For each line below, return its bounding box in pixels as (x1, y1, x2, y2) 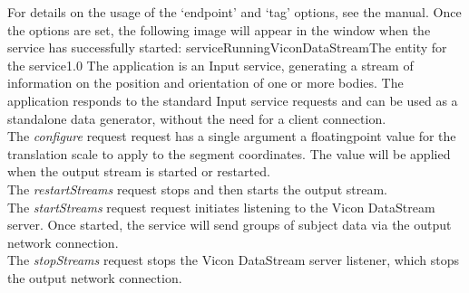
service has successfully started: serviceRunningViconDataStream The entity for (7, 38, 447, 57)
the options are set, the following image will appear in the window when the (7, 20, 431, 39)
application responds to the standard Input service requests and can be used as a (7, 90, 458, 109)
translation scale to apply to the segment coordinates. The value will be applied (7, 144, 451, 163)
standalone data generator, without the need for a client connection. (7, 109, 386, 128)
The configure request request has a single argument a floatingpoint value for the (7, 127, 456, 146)
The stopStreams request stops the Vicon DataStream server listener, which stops (7, 250, 460, 269)
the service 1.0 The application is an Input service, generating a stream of (7, 55, 414, 74)
